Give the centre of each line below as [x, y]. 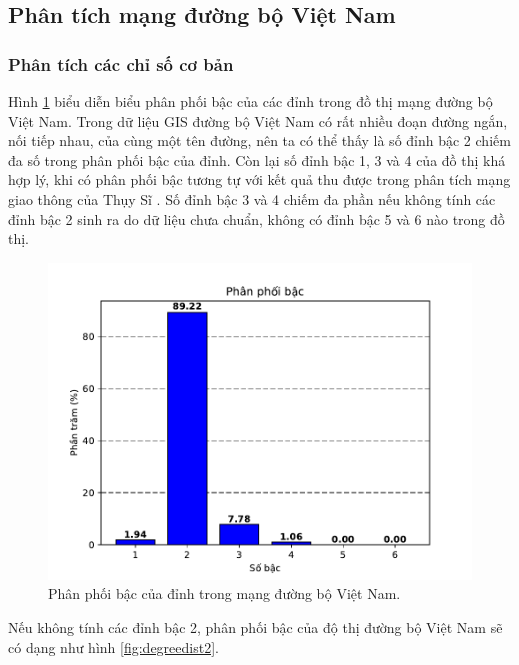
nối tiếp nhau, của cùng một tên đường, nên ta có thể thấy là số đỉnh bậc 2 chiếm [259, 140]
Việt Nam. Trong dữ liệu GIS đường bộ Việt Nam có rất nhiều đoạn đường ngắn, [258, 120]
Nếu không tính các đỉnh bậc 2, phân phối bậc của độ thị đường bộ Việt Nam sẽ [255, 627]
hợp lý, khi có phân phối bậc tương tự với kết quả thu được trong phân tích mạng [259, 179]
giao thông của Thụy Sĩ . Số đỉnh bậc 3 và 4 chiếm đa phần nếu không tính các [252, 198]
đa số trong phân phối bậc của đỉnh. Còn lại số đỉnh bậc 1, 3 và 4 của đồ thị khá [257, 159]
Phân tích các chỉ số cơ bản [121, 63]
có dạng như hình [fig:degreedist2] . [113, 646]
